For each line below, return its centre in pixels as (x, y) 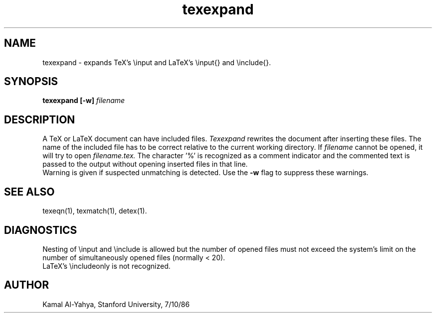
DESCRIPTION (40, 119)
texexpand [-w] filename (84, 101)
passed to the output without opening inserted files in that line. (145, 164)
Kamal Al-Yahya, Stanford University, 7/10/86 (116, 304)
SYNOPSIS (31, 82)
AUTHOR (27, 285)
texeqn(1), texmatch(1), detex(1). (95, 211)
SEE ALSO (29, 192)
